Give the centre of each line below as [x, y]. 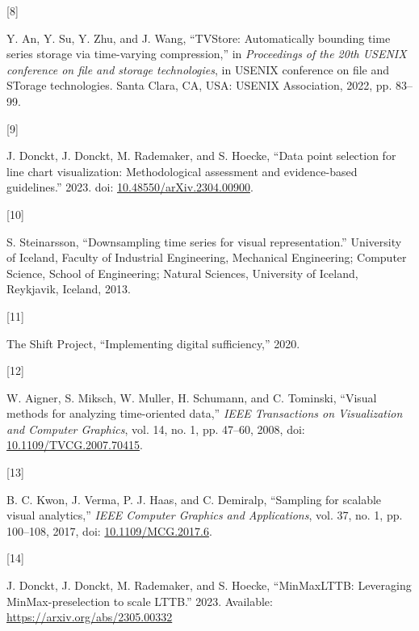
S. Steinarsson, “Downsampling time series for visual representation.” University [204, 241]
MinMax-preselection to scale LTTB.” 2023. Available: [140, 601]
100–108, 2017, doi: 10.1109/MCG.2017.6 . [109, 530]
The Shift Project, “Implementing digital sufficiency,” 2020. [153, 343]
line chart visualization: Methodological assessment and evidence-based [182, 171]
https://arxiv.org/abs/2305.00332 [90, 617]
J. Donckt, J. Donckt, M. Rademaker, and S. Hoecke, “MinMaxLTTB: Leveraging [209, 585]
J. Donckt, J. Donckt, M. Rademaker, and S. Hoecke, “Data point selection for [201, 156]
